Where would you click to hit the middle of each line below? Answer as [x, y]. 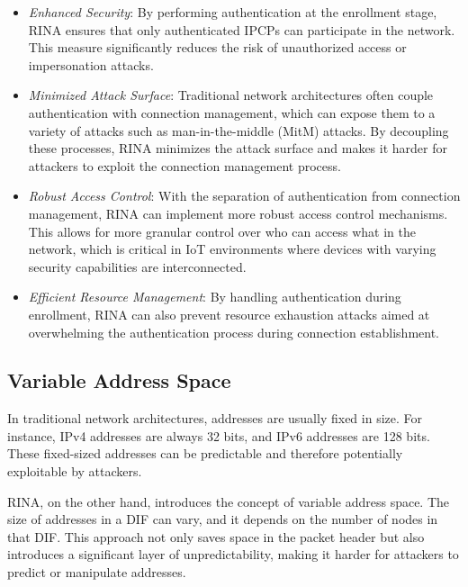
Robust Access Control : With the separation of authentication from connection [244, 196]
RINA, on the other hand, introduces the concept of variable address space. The [229, 501]
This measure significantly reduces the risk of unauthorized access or [217, 47]
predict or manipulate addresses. [97, 572]
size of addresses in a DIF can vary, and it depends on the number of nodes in [223, 519]
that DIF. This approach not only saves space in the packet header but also [216, 536]
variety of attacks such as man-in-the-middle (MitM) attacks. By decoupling [238, 130]
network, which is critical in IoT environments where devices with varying [232, 249]
